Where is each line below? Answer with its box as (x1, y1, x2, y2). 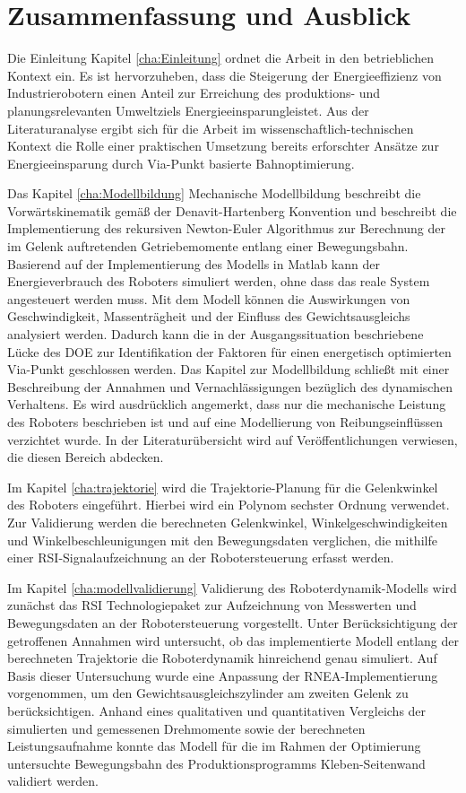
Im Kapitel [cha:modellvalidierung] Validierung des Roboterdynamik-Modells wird (7, 578, 457, 597)
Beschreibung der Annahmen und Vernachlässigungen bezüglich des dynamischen (7, 377, 453, 396)
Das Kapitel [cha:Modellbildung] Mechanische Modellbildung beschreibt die (7, 184, 421, 203)
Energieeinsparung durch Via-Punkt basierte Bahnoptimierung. (7, 153, 355, 172)
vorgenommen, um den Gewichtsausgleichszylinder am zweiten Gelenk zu (7, 684, 409, 702)
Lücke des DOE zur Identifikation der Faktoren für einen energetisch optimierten (7, 342, 452, 361)
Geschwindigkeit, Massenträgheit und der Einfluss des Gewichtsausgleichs (7, 307, 410, 326)
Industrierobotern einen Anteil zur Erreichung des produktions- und (7, 83, 381, 102)
